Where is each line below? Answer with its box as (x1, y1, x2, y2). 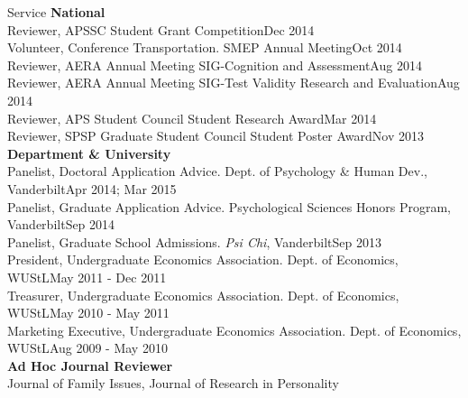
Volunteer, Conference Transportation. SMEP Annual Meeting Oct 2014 (7, 38, 402, 57)
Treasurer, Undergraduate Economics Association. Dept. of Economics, (7, 285, 399, 304)
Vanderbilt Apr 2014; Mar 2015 (7, 179, 177, 198)
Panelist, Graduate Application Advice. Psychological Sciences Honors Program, (7, 197, 451, 216)
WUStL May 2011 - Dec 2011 (7, 267, 167, 286)
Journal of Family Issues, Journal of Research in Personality (7, 374, 339, 393)
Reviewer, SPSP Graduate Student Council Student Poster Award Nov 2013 (7, 126, 424, 145)
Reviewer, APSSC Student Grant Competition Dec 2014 (7, 20, 315, 39)
